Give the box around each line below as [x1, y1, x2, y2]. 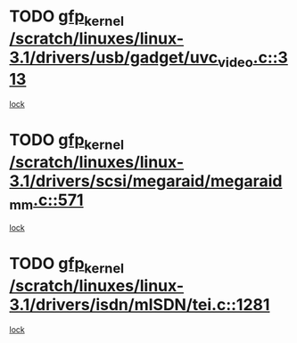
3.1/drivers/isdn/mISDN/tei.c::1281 [9, 295, 270, 315]
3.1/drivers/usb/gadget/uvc [9, 47, 219, 68]
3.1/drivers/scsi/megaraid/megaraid [9, 171, 283, 191]
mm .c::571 [9, 190, 84, 213]
